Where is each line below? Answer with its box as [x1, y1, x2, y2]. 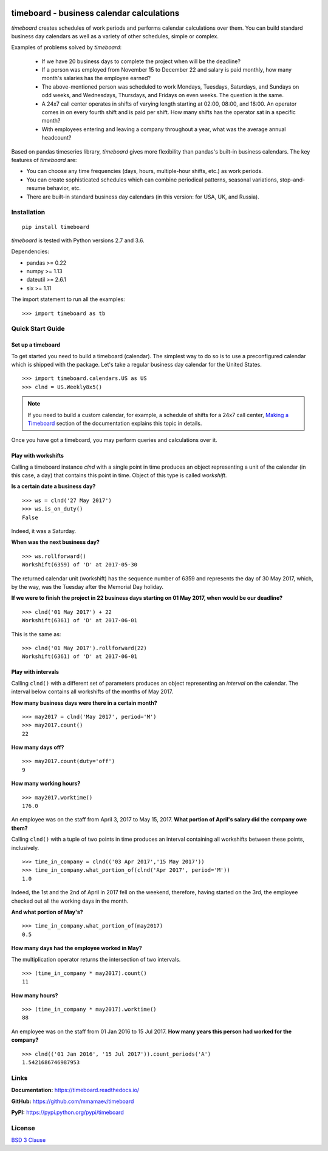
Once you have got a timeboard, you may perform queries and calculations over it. [11, 436, 218, 444]
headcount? [41, 134, 72, 141]
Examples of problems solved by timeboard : [11, 44, 122, 51]
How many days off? [11, 744, 64, 751]
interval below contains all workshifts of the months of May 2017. [11, 688, 173, 695]
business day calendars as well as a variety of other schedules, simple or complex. [11, 32, 219, 39]
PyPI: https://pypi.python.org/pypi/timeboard [11, 1109, 124, 1116]
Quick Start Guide [11, 325, 65, 333]
